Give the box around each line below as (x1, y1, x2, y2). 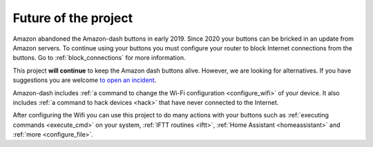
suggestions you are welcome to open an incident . (12, 76, 157, 84)
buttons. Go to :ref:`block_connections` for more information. (12, 54, 186, 62)
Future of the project (12, 10, 133, 26)
